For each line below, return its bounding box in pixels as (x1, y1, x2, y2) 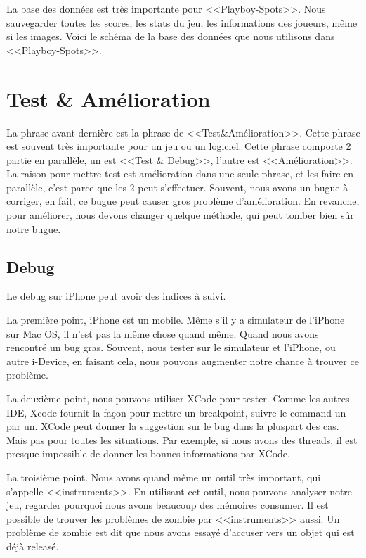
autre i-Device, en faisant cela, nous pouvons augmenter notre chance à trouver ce (6, 353, 359, 368)
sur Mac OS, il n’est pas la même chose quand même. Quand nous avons (6, 326, 319, 341)
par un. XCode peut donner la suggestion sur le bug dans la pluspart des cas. (6, 419, 339, 433)
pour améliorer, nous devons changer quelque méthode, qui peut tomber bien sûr (6, 208, 354, 222)
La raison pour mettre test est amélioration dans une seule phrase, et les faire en (6, 166, 354, 181)
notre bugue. (6, 221, 61, 236)
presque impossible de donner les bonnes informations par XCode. (6, 446, 290, 461)
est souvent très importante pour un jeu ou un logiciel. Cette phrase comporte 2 (6, 139, 351, 153)
